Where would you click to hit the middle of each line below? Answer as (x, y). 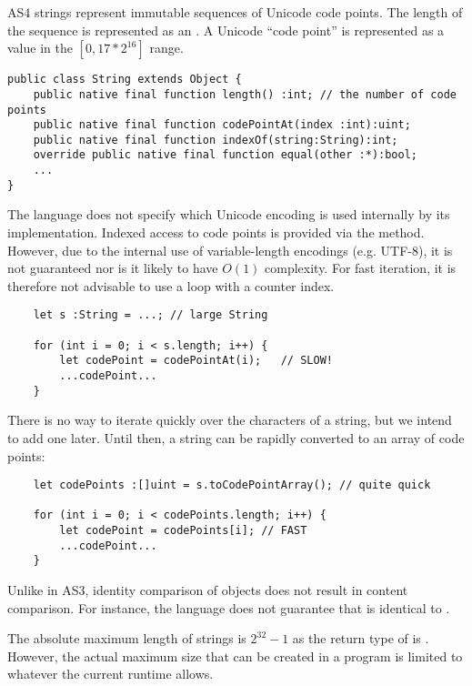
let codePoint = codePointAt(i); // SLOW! (196, 361)
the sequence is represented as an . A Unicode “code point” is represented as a (226, 30)
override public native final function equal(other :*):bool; (226, 155)
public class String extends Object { (125, 80)
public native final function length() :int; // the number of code (245, 94)
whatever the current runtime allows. (110, 674)
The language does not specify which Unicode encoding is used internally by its (229, 214)
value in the (40, 48)
